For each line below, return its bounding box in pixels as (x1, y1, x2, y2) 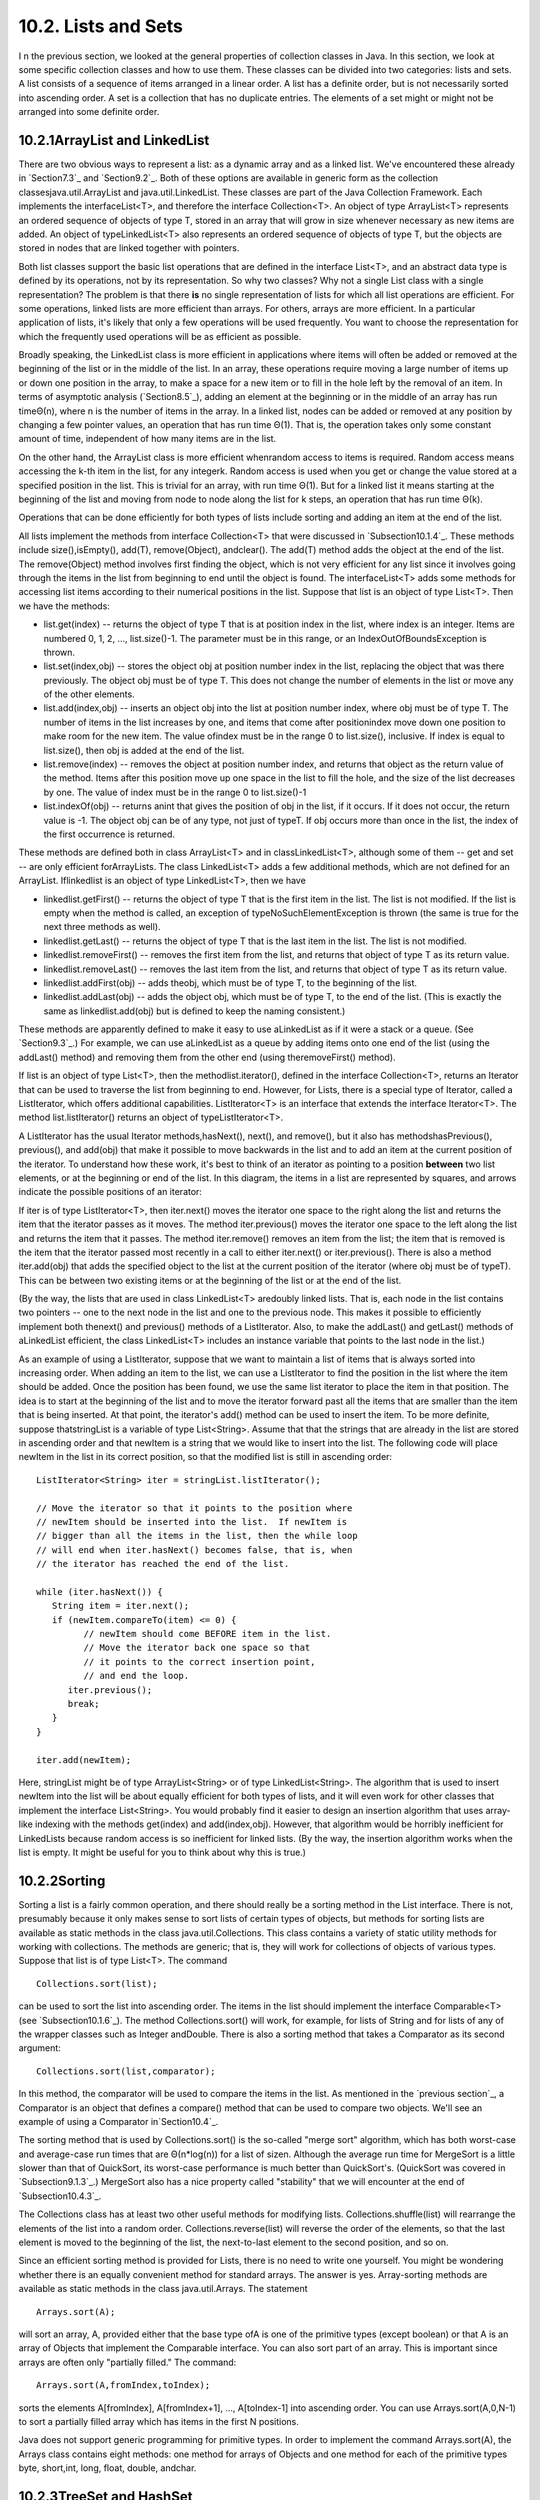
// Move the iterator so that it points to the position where (36, 1502, 353, 1514)
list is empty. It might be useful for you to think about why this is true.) (18, 1846, 307, 1858)
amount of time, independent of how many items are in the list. (18, 433, 277, 445)
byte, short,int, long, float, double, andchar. (18, 2462, 197, 2474)
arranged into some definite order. (18, 106, 160, 118)
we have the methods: (18, 600, 110, 612)
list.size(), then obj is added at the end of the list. (43, 744, 245, 756)
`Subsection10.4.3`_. (18, 2190, 102, 2202)
